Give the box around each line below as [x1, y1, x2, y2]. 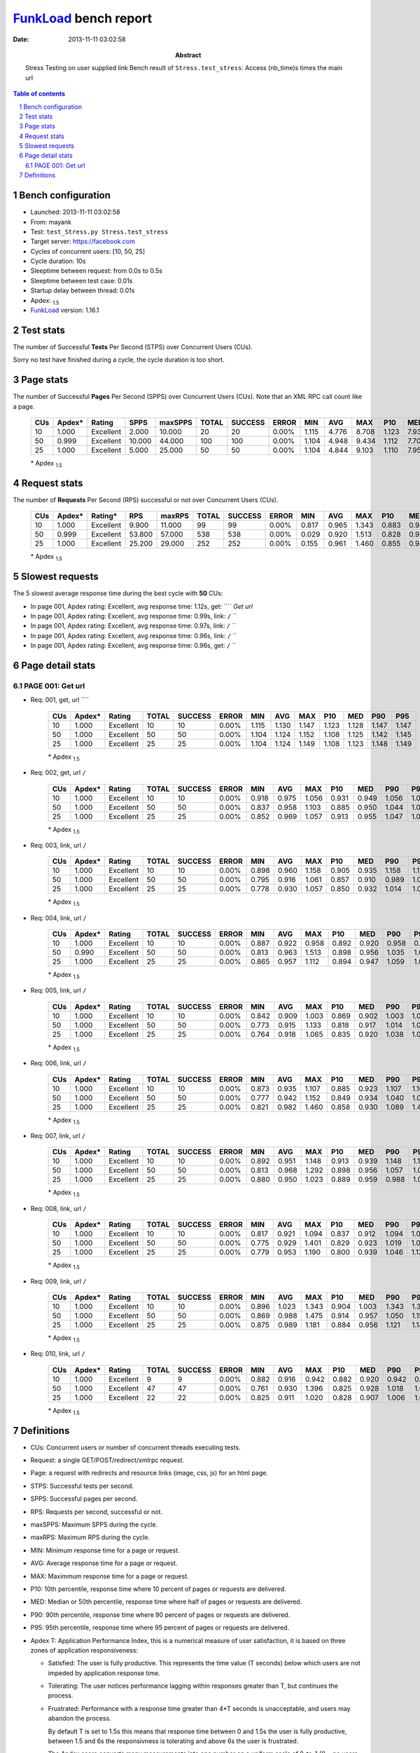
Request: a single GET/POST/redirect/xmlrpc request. [30, 1456, 185, 1465]
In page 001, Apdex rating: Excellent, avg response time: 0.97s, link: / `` [30, 621, 237, 630]
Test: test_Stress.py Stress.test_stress [30, 227, 169, 236]
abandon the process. [48, 1714, 111, 1723]
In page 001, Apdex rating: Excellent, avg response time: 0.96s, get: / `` [30, 642, 237, 650]
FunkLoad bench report [13, 11, 153, 26]
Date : [13, 35, 29, 43]
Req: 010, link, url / [30, 1350, 85, 1358]
